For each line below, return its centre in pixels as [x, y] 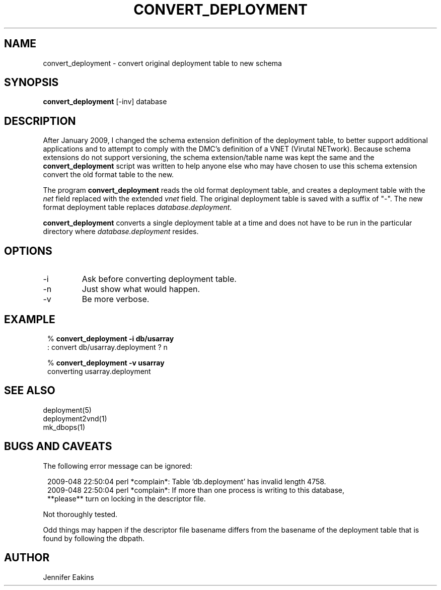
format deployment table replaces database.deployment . [137, 207]
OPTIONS [28, 251]
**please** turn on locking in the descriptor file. [127, 498]
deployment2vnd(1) [75, 418]
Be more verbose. [116, 299]
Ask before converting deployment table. [159, 279]
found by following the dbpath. [94, 538]
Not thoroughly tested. [80, 514]
